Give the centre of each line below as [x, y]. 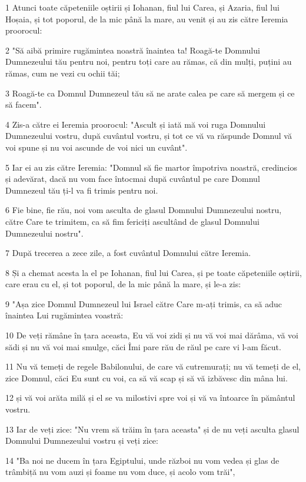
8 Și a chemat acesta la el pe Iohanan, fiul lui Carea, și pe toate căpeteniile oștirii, [154, 272]
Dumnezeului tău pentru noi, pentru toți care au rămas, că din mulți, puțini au [149, 62]
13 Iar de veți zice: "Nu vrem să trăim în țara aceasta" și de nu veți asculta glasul [152, 429]
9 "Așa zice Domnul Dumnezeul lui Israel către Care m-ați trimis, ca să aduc [144, 303]
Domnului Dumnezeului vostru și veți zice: [82, 441]
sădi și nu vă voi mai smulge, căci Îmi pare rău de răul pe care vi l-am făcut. [143, 346]
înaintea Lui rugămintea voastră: [64, 315]
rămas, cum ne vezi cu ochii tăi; [63, 73]
